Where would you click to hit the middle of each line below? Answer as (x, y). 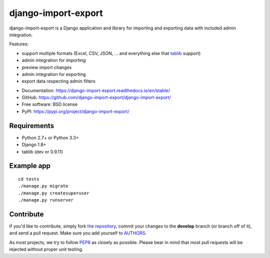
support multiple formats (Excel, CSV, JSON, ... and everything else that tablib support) (111, 53)
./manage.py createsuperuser (54, 193)
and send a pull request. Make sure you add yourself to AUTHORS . (78, 233)
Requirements (32, 126)
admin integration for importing (54, 60)
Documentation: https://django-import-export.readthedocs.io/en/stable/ (96, 90)
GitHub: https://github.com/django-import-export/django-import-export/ (96, 97)
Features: (19, 44)
